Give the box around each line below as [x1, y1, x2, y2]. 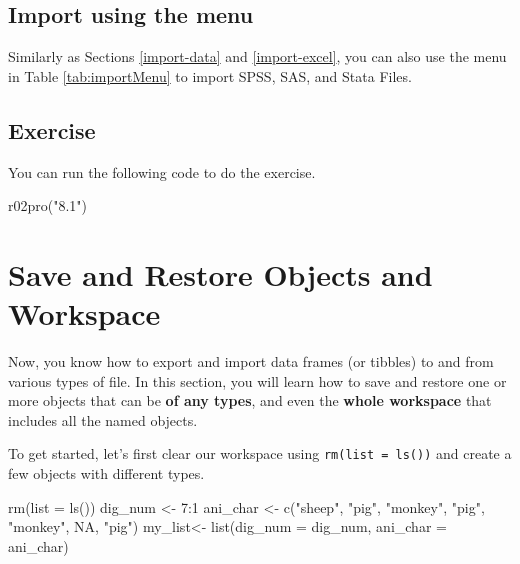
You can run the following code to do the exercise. [8, 161, 316, 182]
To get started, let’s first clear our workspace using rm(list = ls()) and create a [8, 443, 512, 464]
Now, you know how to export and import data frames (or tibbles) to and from [8, 351, 494, 372]
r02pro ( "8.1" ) [8, 195, 88, 216]
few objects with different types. [8, 463, 205, 484]
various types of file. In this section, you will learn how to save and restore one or [8, 370, 507, 391]
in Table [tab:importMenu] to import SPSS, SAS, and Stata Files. [8, 65, 412, 86]
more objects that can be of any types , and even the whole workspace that [8, 390, 492, 411]
